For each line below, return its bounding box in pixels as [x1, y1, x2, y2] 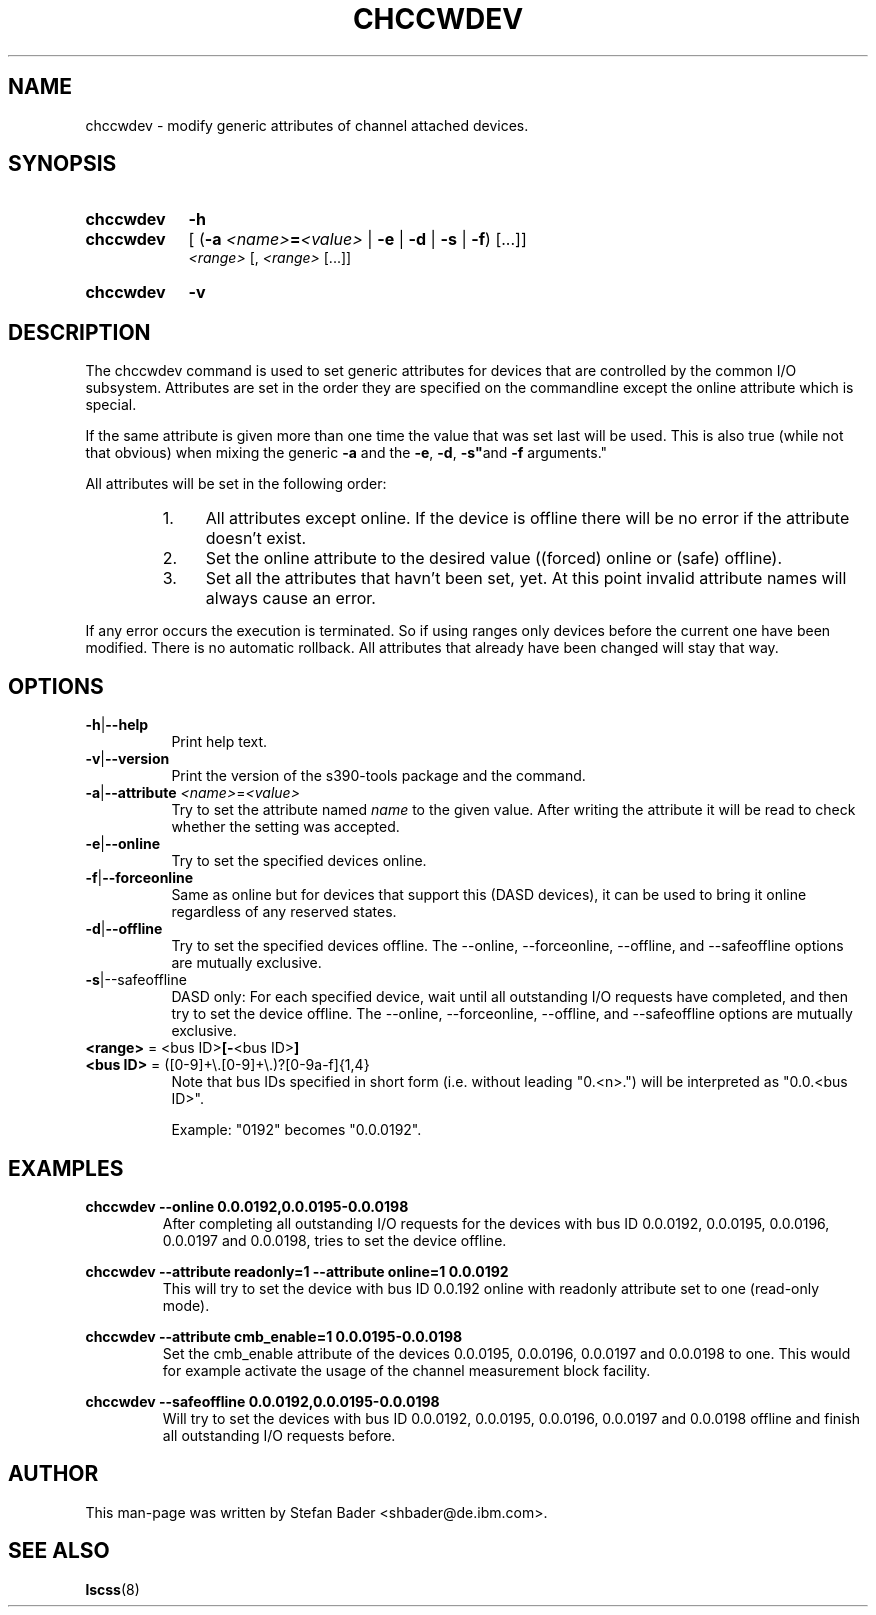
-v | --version [85, 750, 170, 768]
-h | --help [85, 716, 149, 734]
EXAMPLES [8, 1155, 124, 1181]
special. [85, 396, 137, 414]
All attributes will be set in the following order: [85, 475, 387, 493]
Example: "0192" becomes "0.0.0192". [171, 1121, 422, 1139]
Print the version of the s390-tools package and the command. [171, 767, 586, 785]
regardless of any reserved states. [171, 903, 397, 921]
